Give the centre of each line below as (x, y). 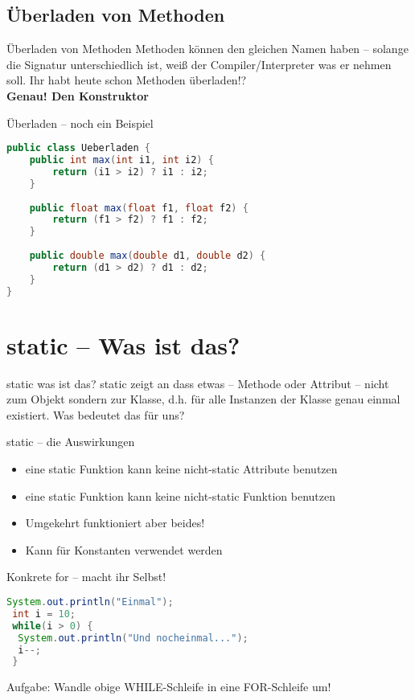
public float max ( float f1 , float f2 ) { (139, 208)
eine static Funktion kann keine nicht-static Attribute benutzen (181, 469)
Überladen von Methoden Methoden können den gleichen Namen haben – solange (207, 49)
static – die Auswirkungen (71, 442)
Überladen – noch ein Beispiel (80, 123)
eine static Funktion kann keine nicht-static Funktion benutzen (180, 495)
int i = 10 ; (44, 614)
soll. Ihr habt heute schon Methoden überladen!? (127, 80)
